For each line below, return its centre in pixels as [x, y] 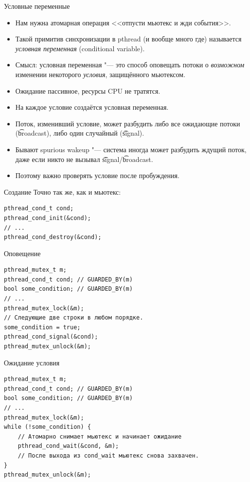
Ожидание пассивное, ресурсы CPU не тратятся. [88, 90]
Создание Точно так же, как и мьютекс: [62, 191]
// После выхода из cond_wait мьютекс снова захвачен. [108, 455]
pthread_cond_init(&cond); [47, 218]
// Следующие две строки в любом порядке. [74, 318]
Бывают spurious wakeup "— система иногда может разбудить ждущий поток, [131, 149]
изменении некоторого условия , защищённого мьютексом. [100, 74]
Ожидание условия [32, 362]
